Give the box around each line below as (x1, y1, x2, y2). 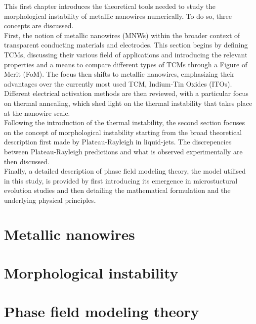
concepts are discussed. (4, 20, 74, 31)
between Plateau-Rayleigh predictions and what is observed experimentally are (4, 146, 243, 156)
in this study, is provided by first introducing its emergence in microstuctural (4, 175, 238, 185)
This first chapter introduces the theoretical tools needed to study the (4, 1, 215, 11)
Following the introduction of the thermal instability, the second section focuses (4, 117, 245, 128)
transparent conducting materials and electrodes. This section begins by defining (4, 40, 248, 50)
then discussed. (4, 156, 50, 166)
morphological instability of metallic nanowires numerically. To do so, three (4, 10, 232, 21)
